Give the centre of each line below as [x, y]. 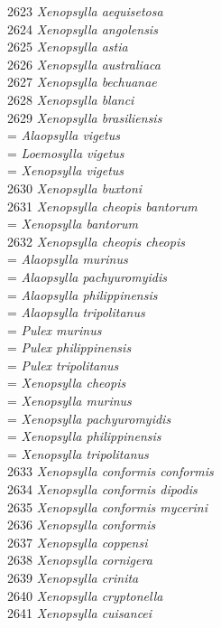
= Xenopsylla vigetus [66, 170]
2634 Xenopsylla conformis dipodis [102, 489]
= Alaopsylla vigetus [64, 135]
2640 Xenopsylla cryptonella [85, 595]
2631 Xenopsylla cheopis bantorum [102, 206]
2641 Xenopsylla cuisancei [80, 613]
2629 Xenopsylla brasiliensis [85, 117]
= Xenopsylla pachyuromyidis [89, 418]
